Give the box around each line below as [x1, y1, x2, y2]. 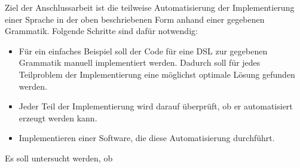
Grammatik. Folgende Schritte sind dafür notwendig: [5, 25, 198, 37]
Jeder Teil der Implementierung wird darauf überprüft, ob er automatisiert [19, 100, 293, 112]
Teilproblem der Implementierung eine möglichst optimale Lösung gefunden [19, 68, 295, 80]
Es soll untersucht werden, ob [5, 151, 113, 164]
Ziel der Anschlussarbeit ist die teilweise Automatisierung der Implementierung [5, 1, 295, 13]
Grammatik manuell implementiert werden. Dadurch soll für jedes [19, 56, 261, 69]
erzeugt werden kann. [19, 111, 97, 124]
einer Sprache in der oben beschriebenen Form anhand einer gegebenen [5, 13, 265, 25]
